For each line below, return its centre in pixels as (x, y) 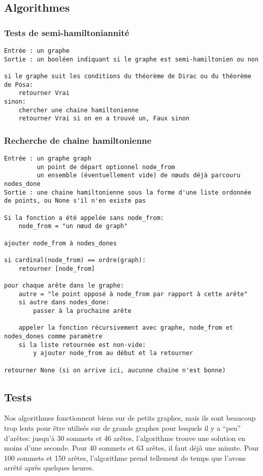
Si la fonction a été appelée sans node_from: (84, 218)
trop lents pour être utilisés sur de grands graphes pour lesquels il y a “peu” (123, 427)
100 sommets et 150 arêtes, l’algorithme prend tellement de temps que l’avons (125, 457)
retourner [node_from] (57, 268)
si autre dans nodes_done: (64, 303)
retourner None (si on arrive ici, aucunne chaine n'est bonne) (115, 370)
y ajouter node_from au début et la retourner (113, 353)
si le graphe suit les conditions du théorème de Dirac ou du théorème (128, 76)
